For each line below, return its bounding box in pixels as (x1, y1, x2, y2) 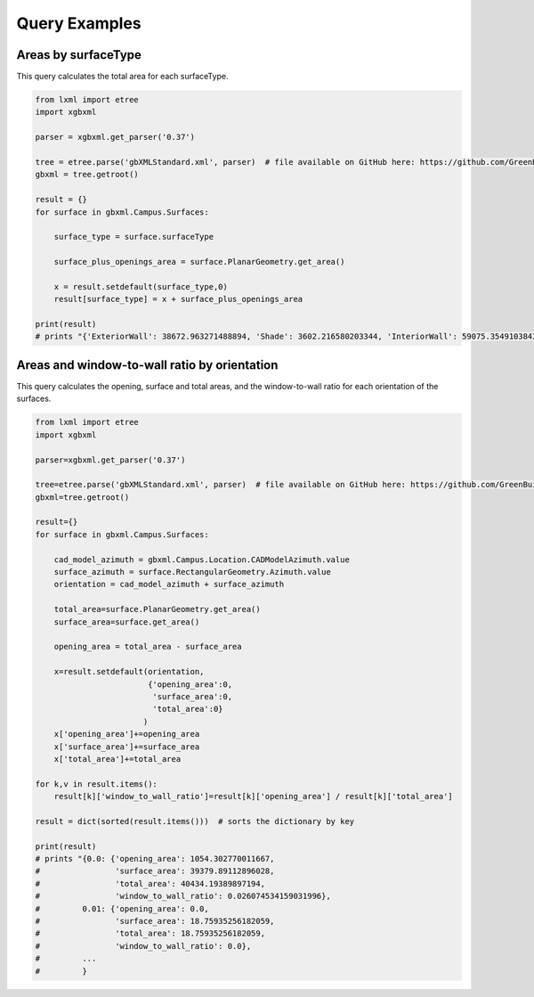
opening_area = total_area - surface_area (53, 642, 242, 652)
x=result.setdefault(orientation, (53, 666, 205, 677)
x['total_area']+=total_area (53, 754, 182, 764)
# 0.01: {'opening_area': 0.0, (35, 903, 209, 913)
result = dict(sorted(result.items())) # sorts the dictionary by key (35, 816, 355, 826)
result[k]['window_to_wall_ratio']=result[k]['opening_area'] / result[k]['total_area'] (53, 791, 453, 802)
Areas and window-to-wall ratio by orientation (16, 357, 279, 372)
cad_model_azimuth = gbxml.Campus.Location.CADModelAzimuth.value (53, 554, 351, 565)
